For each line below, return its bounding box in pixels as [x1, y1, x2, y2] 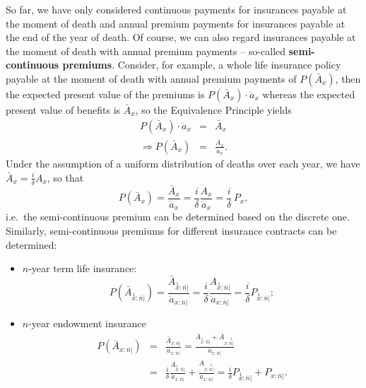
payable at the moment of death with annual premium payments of [6, 71, 297, 86]
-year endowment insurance [28, 316, 146, 331]
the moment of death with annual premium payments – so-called [6, 43, 286, 58]
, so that [47, 170, 84, 184]
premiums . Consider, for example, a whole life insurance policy [62, 57, 341, 72]
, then [335, 71, 361, 86]
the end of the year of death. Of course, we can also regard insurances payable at [6, 30, 356, 45]
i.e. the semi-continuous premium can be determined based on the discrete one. [6, 209, 350, 224]
